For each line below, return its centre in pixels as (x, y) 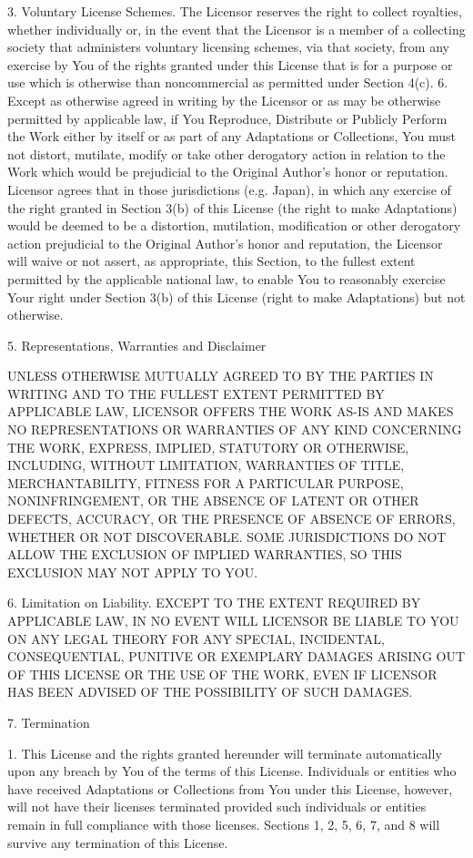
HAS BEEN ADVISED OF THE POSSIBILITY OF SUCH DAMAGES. (210, 692)
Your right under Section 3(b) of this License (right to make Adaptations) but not (236, 296)
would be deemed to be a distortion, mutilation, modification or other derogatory (234, 225)
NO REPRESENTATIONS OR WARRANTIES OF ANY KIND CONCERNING (235, 429)
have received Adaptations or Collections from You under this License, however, (230, 788)
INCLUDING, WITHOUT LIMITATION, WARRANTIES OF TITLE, (206, 465)
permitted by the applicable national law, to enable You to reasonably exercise (226, 278)
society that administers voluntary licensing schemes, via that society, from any (228, 47)
